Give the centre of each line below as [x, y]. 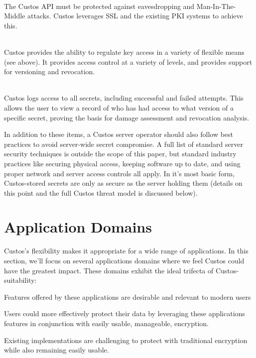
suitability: [20, 280]
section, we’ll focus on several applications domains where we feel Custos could [124, 260]
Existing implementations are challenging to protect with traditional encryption [126, 340]
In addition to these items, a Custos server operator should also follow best [119, 134]
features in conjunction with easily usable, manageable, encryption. [107, 323]
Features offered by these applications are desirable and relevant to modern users [128, 297]
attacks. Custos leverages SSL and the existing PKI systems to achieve [135, 16]
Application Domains [78, 227]
